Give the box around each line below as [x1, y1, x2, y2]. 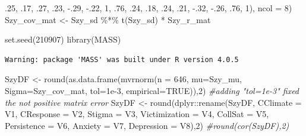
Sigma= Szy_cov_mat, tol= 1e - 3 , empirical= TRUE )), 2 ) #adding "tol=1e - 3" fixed [5, 84, 299, 96]
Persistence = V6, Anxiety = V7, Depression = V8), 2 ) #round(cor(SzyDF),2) [5, 119, 289, 131]
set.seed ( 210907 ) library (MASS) [5, 33, 121, 46]
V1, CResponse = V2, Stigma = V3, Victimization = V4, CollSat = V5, [5, 108, 269, 120]
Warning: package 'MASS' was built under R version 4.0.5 [5, 55, 239, 64]
